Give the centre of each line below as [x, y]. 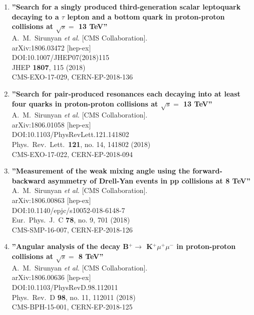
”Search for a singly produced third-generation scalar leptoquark [126, 6]
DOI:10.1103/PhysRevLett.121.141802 [70, 134]
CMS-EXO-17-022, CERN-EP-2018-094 [72, 154]
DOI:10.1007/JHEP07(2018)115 [60, 57]
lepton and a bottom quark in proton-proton [146, 16]
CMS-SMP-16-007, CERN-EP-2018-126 [72, 229]
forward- [207, 171]
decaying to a [35, 16]
